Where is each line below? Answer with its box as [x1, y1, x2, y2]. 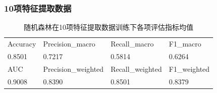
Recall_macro [111, 38, 154, 49]
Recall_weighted [111, 63, 162, 74]
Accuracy [8, 38, 36, 49]
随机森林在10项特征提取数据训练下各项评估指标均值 [24, 22, 194, 32]
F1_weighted [169, 63, 210, 74]
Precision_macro [43, 38, 95, 49]
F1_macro [169, 38, 201, 49]
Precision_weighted [43, 63, 104, 74]
